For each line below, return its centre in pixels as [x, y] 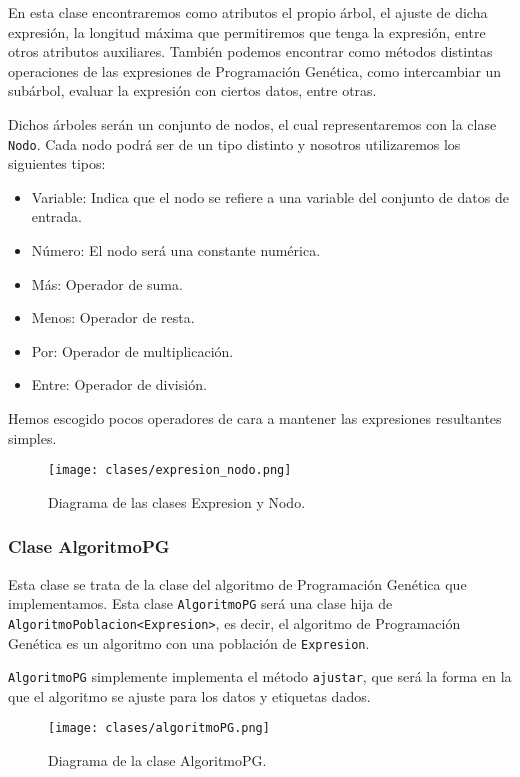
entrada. [57, 216]
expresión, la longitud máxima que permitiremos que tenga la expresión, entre [247, 31]
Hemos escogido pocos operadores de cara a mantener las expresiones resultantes [255, 417]
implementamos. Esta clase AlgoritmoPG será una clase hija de [200, 603]
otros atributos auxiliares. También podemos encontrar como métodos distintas [250, 51]
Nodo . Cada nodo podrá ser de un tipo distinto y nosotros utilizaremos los [234, 143]
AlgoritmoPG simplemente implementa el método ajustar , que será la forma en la [260, 676]
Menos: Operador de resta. [113, 317]
